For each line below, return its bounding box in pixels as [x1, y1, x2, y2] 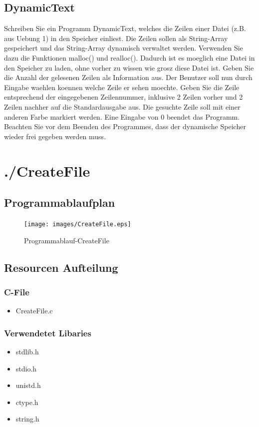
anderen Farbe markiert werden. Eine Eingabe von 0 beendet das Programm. [4, 111, 240, 122]
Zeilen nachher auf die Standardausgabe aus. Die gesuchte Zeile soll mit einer [4, 101, 241, 112]
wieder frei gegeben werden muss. [4, 131, 106, 141]
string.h [15, 413, 39, 424]
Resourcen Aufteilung [4, 259, 118, 275]
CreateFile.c [15, 305, 53, 316]
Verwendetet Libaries [4, 326, 91, 339]
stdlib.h [15, 346, 39, 356]
